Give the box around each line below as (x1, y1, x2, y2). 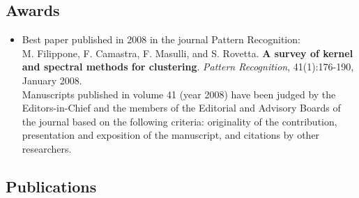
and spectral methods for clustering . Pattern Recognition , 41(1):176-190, (22, 59, 354, 74)
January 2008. (22, 73, 82, 87)
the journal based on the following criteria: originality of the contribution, (22, 114, 337, 128)
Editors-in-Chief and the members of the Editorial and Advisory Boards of (22, 100, 341, 115)
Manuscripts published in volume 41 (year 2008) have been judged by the (22, 86, 336, 101)
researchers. (22, 141, 72, 155)
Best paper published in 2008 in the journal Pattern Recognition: (22, 32, 300, 47)
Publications (6, 175, 97, 197)
